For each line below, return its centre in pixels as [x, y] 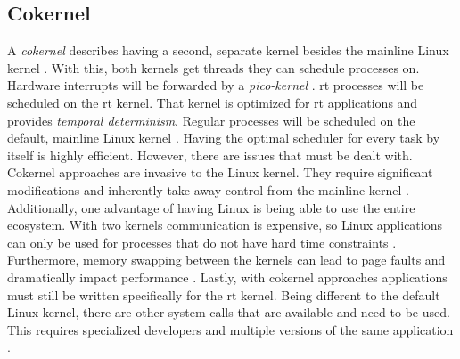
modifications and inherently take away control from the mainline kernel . [208, 189]
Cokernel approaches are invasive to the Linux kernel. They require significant [220, 172]
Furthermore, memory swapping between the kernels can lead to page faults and [226, 260]
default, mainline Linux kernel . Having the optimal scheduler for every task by [224, 138]
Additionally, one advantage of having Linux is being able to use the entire [211, 207]
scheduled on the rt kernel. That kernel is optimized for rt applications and [213, 102]
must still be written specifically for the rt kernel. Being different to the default [224, 294]
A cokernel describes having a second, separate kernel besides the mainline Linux [228, 50]
